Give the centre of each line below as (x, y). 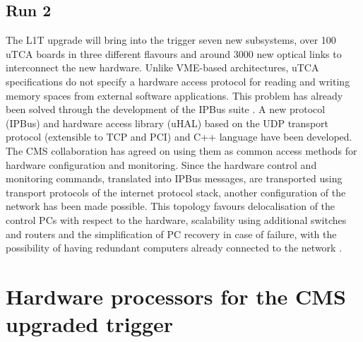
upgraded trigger (90, 324)
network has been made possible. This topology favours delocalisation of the (171, 206)
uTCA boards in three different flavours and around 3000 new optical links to (174, 53)
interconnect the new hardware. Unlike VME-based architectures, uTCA (162, 67)
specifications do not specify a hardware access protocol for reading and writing (178, 81)
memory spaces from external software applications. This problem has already (174, 95)
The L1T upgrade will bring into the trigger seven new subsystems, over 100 (171, 40)
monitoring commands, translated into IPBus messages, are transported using (174, 178)
